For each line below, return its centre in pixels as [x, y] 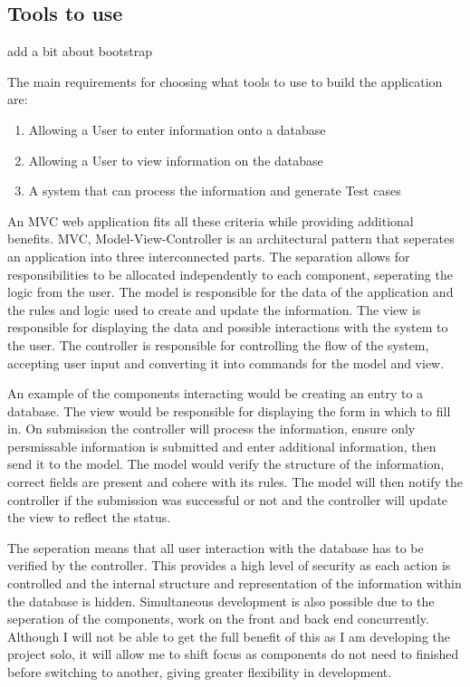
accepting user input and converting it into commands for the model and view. [226, 363]
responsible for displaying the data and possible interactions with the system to [228, 327]
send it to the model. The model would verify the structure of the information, [226, 464]
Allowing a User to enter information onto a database [177, 129]
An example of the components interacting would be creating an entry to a [216, 393]
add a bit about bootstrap [80, 51]
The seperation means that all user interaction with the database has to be [216, 547]
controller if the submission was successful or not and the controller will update [228, 499]
